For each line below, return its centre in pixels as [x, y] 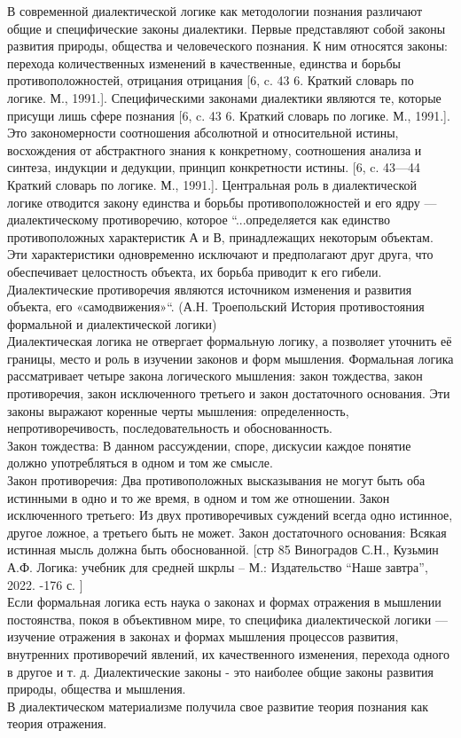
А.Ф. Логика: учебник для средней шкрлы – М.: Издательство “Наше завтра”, [218, 567]
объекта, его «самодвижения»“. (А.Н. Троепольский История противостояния [216, 306]
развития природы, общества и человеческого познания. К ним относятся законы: [227, 46]
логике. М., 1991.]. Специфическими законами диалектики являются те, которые [224, 97]
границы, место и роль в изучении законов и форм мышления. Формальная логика [230, 358]
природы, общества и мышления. [97, 689]
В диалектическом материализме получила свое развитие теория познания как [218, 706]
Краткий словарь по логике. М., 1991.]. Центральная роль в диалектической [212, 184]
